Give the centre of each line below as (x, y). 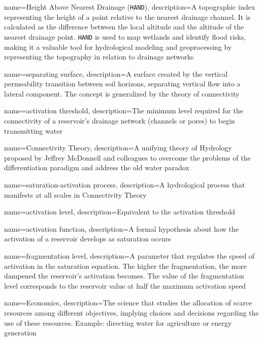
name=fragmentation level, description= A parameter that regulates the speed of (129, 256)
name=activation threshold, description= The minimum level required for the (124, 111)
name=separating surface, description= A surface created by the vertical (116, 73)
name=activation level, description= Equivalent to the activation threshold (120, 212)
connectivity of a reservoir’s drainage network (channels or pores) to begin (120, 121)
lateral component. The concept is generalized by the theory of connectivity (122, 93)
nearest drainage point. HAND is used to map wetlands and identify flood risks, (125, 36)
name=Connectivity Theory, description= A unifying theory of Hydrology (118, 148)
